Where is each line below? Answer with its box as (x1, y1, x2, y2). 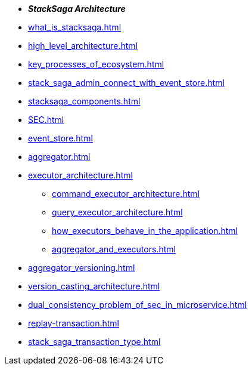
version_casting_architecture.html (28, 281, 160, 291)
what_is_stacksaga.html (28, 22, 122, 32)
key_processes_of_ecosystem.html (28, 59, 164, 69)
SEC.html (28, 115, 64, 125)
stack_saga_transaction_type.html (28, 337, 161, 347)
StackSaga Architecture (28, 4, 126, 14)
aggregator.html (28, 152, 91, 162)
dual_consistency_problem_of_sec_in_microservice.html (28, 300, 247, 310)
